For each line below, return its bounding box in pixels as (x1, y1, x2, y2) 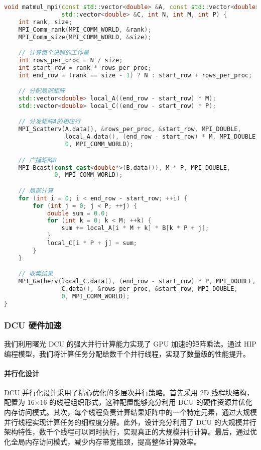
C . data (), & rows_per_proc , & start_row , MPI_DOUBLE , (61, 285, 238, 293)
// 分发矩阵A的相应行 (18, 118, 81, 126)
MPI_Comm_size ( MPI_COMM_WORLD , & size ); (18, 33, 152, 41)
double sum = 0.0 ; (47, 209, 108, 217)
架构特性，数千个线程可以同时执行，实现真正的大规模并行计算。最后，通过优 (4, 426, 257, 437)
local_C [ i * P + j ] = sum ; (47, 240, 138, 247)
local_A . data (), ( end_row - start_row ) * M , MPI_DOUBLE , (65, 133, 259, 141)
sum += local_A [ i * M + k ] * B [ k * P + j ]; (61, 224, 209, 232)
